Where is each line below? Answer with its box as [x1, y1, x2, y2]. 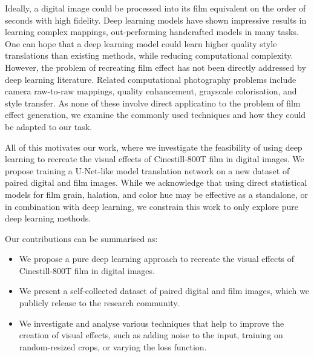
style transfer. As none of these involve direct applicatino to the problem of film [5, 96, 301, 109]
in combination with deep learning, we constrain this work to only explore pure [5, 200, 298, 212]
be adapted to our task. [5, 120, 93, 133]
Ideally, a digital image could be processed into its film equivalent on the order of [5, 2, 306, 14]
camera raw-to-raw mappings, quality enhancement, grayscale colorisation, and [5, 85, 297, 97]
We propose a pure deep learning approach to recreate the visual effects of [19, 252, 295, 265]
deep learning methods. [5, 212, 91, 224]
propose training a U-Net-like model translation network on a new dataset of [5, 164, 290, 177]
